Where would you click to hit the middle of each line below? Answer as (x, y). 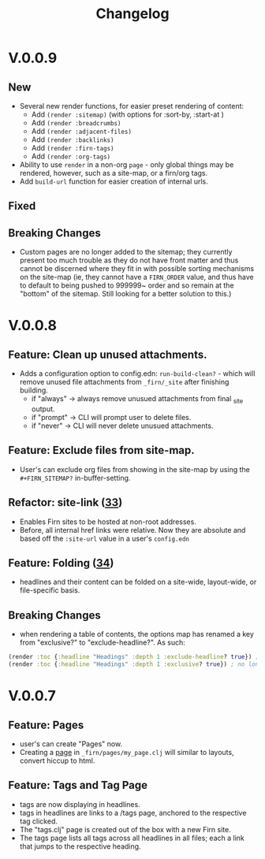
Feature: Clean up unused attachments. (108, 354)
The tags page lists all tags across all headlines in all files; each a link (132, 838)
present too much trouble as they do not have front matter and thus (129, 260)
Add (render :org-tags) (71, 156)
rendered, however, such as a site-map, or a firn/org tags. (113, 173)
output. (43, 409)
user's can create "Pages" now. (71, 744)
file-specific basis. (50, 590)
